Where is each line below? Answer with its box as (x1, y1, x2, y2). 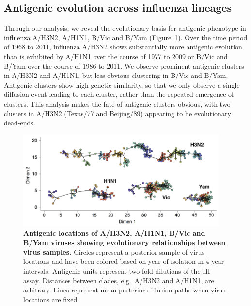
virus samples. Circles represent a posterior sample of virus (23, 246, 204, 257)
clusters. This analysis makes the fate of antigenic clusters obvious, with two (4, 98, 231, 108)
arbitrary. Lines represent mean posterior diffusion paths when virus (23, 285, 226, 295)
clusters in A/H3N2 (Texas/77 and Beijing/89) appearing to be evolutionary (4, 108, 231, 118)
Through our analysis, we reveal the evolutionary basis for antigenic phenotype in (4, 23, 246, 33)
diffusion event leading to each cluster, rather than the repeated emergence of (4, 89, 234, 99)
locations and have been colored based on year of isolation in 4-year (23, 256, 224, 266)
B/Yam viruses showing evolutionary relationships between (23, 237, 226, 247)
